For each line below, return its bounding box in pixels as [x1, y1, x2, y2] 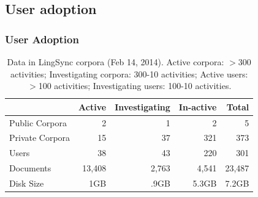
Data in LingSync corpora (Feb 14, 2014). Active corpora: [7, 56, 224, 68]
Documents [9, 162, 51, 174]
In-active [178, 100, 217, 113]
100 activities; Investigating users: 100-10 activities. [38, 79, 232, 92]
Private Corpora [9, 131, 70, 144]
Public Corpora [9, 116, 67, 129]
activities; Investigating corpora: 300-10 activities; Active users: [10, 67, 248, 80]
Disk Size [9, 177, 44, 189]
